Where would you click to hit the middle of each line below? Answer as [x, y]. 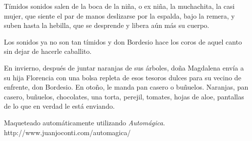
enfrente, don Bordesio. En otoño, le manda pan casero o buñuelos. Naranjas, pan [126, 87]
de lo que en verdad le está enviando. [59, 106]
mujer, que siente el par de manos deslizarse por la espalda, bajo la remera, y [119, 15]
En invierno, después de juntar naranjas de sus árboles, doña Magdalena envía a [124, 67]
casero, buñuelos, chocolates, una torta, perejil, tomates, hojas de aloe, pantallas [124, 96]
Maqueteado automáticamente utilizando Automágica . [84, 122]
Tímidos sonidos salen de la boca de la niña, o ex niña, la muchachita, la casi [119, 6]
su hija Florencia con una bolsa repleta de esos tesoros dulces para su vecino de [123, 77]
